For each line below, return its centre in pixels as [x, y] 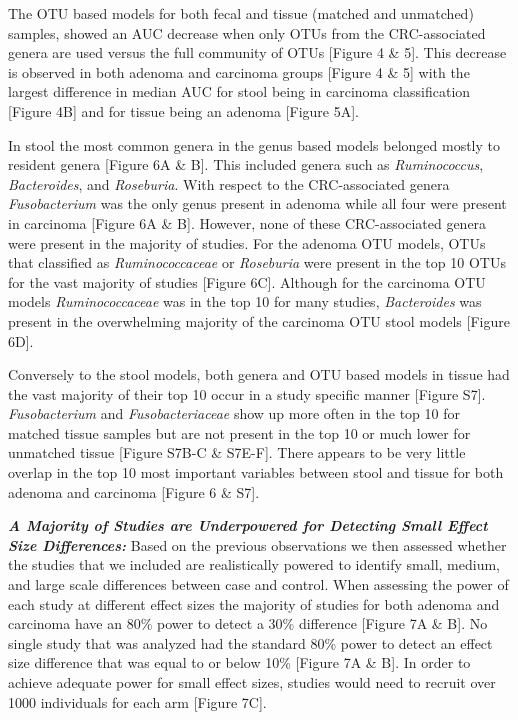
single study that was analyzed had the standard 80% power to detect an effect [250, 642]
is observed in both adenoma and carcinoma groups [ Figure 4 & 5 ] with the [239, 71]
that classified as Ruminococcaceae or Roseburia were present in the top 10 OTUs [257, 262]
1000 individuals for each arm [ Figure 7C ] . [137, 701]
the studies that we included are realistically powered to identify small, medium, [254, 564]
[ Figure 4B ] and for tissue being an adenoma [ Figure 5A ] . [183, 110]
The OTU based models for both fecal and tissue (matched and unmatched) [241, 13]
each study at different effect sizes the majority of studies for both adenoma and [254, 603]
